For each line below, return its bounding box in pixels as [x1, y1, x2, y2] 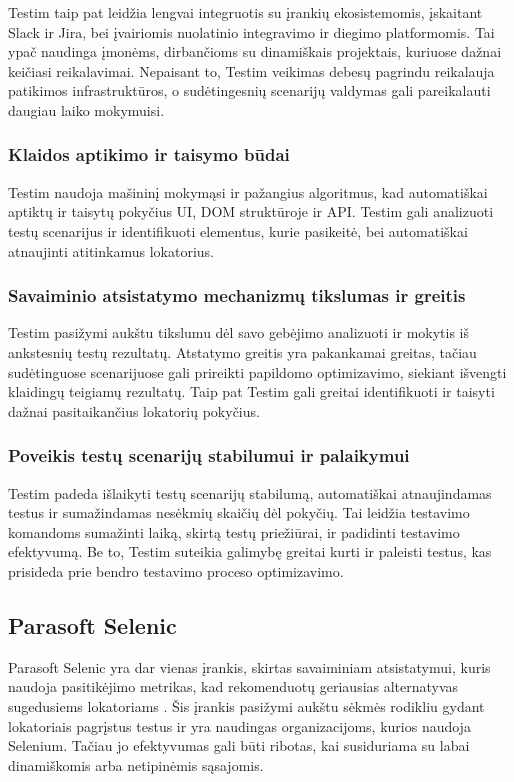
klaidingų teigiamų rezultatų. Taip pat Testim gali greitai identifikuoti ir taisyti [8, 381, 495, 402]
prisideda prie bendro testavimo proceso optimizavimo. [8, 560, 344, 581]
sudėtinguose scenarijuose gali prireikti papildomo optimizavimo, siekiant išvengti [8, 361, 507, 382]
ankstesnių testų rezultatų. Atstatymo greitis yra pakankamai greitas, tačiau [8, 341, 477, 362]
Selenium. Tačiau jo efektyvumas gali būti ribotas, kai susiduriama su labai [8, 735, 470, 756]
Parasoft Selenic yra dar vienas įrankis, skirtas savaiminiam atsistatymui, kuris [8, 656, 491, 677]
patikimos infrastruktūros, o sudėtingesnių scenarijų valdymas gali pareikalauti [8, 80, 491, 101]
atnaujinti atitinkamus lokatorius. [8, 240, 214, 261]
